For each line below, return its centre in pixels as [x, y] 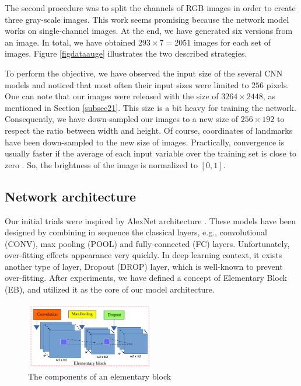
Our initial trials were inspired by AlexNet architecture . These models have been [150, 220]
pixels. [278, 84]
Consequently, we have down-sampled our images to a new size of [122, 119]
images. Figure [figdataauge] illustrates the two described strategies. [126, 53]
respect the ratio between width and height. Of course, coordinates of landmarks [149, 130]
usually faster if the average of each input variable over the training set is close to [150, 153]
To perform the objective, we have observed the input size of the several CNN [144, 73]
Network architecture [71, 196]
